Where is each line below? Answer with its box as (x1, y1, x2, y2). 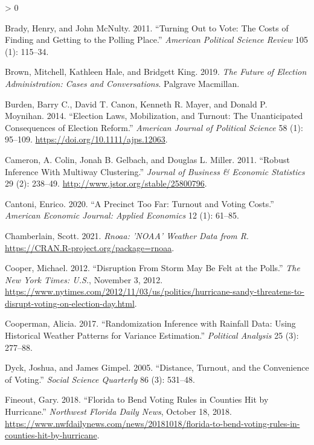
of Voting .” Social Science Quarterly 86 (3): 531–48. (5, 373, 195, 385)
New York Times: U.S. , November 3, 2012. (5, 273, 163, 286)
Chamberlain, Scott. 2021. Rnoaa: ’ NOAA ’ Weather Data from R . (5, 229, 249, 242)
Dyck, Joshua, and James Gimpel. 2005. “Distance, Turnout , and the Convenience (5, 361, 309, 374)
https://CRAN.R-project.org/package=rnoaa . (5, 241, 175, 254)
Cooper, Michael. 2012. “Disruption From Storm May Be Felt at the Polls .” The (5, 261, 300, 274)
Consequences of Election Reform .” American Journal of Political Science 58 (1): (5, 121, 303, 133)
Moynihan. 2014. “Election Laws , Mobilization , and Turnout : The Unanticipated (5, 109, 303, 122)
